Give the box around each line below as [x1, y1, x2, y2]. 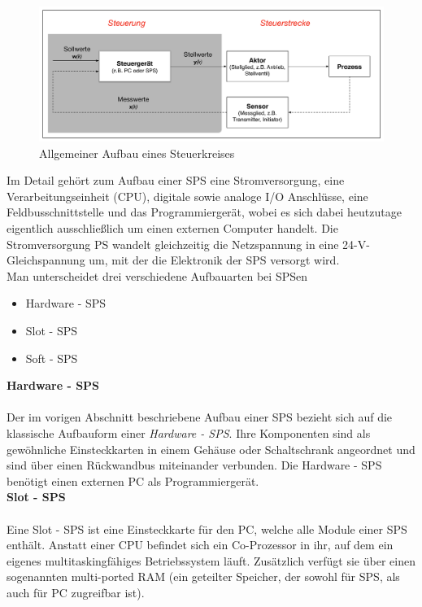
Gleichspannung [7, 251, 85, 269]
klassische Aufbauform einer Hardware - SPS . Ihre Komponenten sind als [7, 424, 371, 441]
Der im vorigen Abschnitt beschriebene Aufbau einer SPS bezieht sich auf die [7, 408, 393, 426]
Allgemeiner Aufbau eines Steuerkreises [39, 144, 235, 161]
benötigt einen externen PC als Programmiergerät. [7, 472, 259, 489]
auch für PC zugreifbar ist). [7, 583, 145, 600]
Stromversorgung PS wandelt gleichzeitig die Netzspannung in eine [7, 235, 339, 252]
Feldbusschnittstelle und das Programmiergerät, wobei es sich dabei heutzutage [7, 203, 402, 221]
